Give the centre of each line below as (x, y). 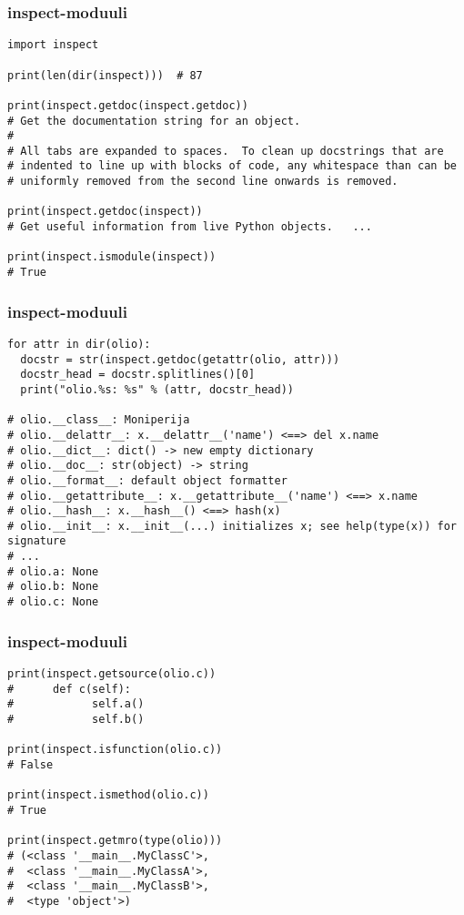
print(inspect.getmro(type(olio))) (115, 841)
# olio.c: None (53, 602)
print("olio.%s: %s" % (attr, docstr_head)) (157, 389)
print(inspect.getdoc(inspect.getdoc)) (128, 105)
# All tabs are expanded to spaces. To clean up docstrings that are (226, 151)
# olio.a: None (53, 571)
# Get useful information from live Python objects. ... (190, 227)
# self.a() (76, 704)
